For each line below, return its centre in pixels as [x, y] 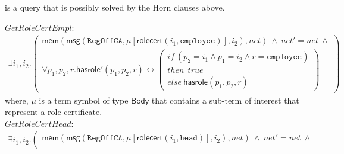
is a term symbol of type [84, 100]
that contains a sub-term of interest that [225, 100]
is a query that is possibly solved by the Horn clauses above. [115, 7]
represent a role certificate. [54, 112]
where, [17, 100]
